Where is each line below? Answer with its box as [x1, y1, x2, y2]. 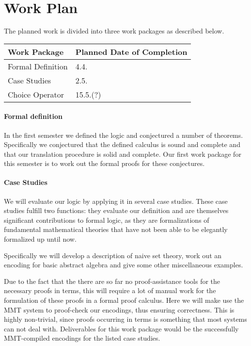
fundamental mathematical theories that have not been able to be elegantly [4, 224, 228, 234]
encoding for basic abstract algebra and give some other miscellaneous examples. [4, 260, 243, 270]
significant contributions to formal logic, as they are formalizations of [4, 214, 209, 225]
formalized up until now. [4, 234, 77, 244]
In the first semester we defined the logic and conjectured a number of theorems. [4, 130, 243, 140]
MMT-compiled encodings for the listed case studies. [4, 333, 160, 343]
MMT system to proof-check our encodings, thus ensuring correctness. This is [4, 304, 235, 314]
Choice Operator [8, 88, 64, 100]
